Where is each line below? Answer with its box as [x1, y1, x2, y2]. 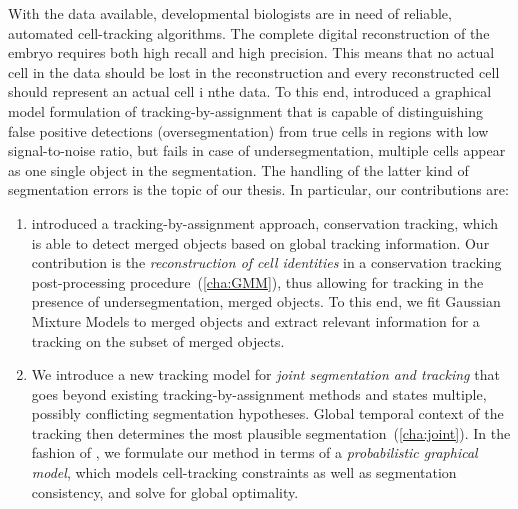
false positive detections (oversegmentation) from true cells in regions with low [8, 120, 489, 141]
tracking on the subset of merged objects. [31, 330, 285, 351]
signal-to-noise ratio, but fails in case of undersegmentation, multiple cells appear [8, 140, 506, 161]
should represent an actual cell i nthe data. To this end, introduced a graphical [8, 81, 492, 102]
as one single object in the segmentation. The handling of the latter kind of [8, 159, 469, 180]
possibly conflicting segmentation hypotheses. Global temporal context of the [31, 403, 504, 424]
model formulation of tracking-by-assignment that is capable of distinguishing [8, 100, 483, 121]
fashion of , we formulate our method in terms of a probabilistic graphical [31, 442, 478, 463]
